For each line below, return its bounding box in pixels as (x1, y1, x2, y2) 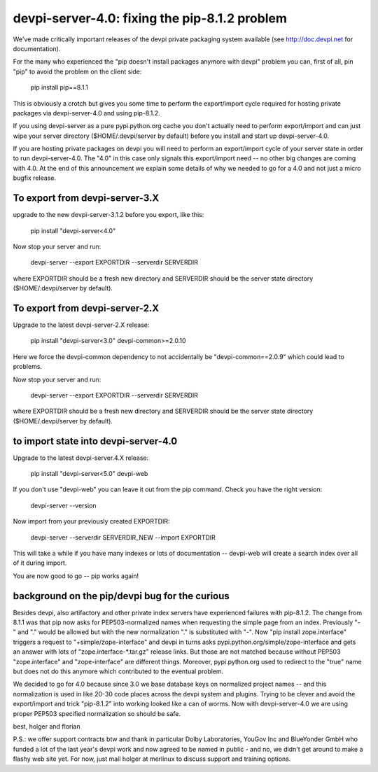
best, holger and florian (13, 722, 80, 731)
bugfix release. (13, 174, 56, 182)
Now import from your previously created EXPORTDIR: (13, 517, 170, 526)
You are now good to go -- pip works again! (13, 571, 139, 580)
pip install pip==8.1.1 (30, 83, 89, 92)
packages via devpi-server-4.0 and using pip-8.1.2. (13, 108, 160, 117)
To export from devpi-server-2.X (13, 302, 160, 314)
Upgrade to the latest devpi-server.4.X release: (13, 454, 149, 462)
